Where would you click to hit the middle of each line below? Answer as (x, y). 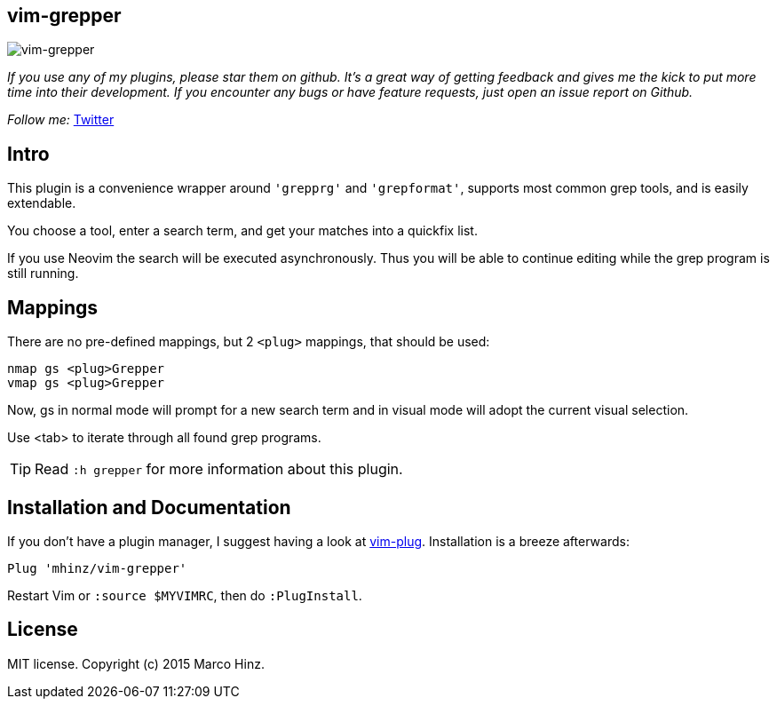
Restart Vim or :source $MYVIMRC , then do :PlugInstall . (185, 595)
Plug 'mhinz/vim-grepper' (97, 568)
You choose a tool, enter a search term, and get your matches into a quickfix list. (242, 231)
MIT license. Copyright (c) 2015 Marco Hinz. (136, 663)
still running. (43, 274)
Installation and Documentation (149, 507)
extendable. (42, 203)
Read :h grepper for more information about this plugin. (219, 469)
